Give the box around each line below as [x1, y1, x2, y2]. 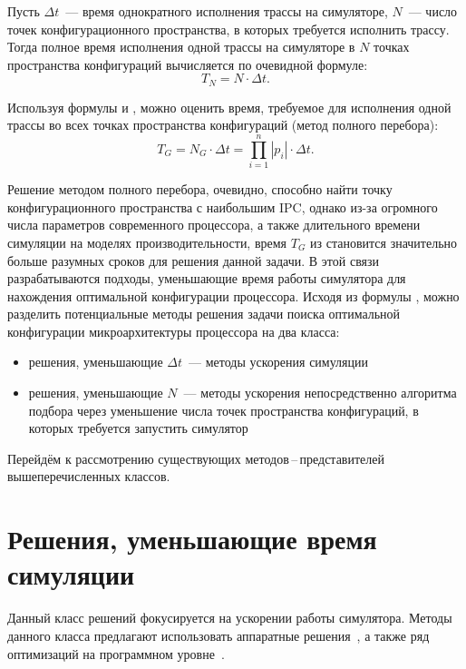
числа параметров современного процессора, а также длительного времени [7, 215, 421, 234]
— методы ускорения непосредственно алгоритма [183, 383, 457, 402]
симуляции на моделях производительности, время [7, 232, 287, 251]
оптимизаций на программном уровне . [7, 644, 225, 663]
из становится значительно [310, 232, 458, 251]
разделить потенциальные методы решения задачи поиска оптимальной [7, 304, 401, 323]
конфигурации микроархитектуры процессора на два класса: [7, 321, 340, 340]
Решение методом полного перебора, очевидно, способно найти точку [7, 180, 393, 199]
